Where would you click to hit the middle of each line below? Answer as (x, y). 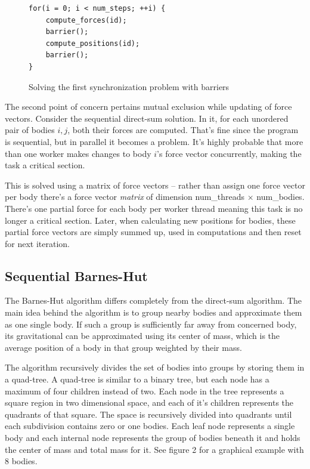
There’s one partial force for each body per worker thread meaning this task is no (154, 208)
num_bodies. (280, 197)
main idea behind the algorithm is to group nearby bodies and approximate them (154, 312)
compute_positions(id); (93, 43)
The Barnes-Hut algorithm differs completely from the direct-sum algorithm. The (154, 300)
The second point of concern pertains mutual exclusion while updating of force (148, 107)
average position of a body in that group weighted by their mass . (123, 347)
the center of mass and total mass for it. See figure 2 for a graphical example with (154, 449)
